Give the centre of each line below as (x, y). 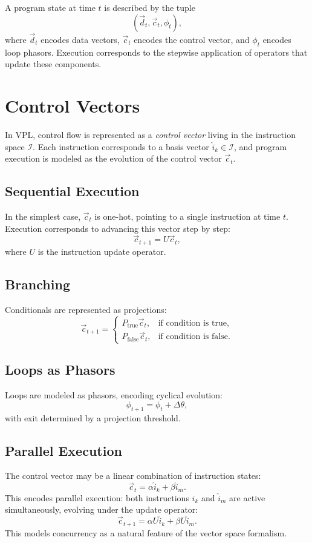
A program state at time (50, 7)
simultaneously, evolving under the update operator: (102, 509)
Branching (37, 284)
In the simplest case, (43, 216)
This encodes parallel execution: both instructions (97, 497)
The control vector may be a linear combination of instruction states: (133, 476)
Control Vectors (73, 105)
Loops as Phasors (60, 370)
